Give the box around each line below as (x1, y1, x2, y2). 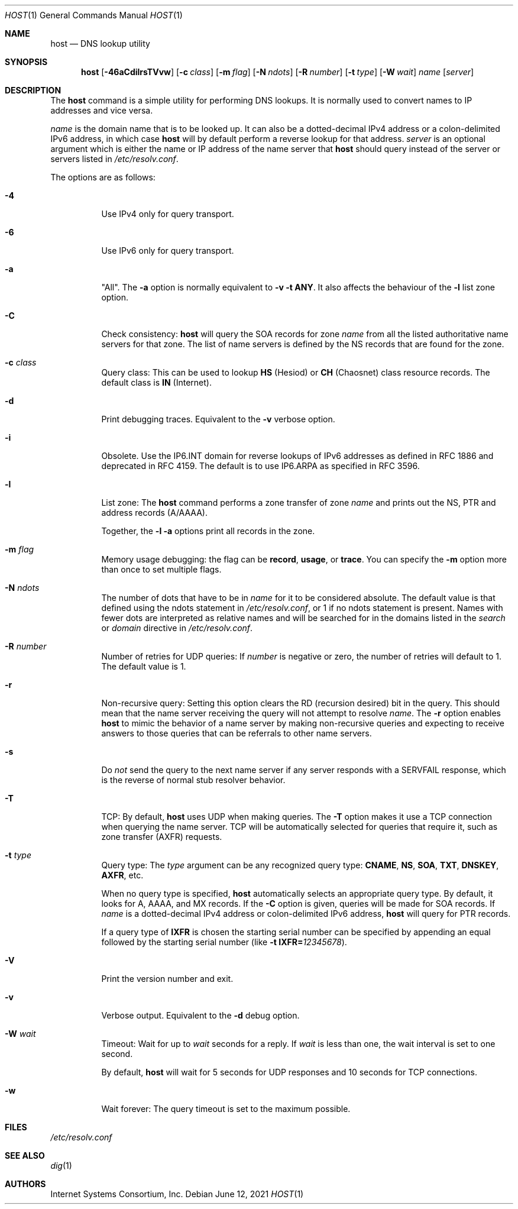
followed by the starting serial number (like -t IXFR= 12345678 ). (101, 937, 347, 947)
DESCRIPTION (5, 85, 61, 95)
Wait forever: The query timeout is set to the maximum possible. (101, 1104, 351, 1114)
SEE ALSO (5, 1150, 45, 1160)
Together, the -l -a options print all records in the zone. (101, 526, 315, 536)
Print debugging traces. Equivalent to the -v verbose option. (101, 414, 335, 424)
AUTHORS (5, 1179, 46, 1189)
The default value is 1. (101, 661, 186, 671)
